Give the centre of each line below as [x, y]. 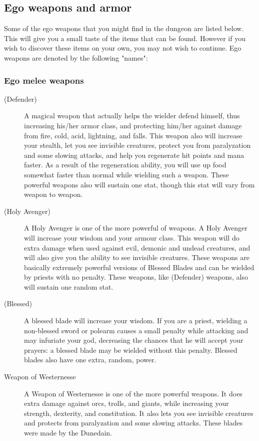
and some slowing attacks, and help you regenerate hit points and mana [134, 155]
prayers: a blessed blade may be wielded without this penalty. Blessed [131, 350]
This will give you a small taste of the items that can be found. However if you [125, 38]
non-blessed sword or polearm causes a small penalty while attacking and [136, 330]
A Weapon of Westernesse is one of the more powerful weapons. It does [133, 393]
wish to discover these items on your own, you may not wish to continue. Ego [123, 48]
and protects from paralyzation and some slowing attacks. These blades [133, 423]
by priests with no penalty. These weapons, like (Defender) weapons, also [136, 277]
